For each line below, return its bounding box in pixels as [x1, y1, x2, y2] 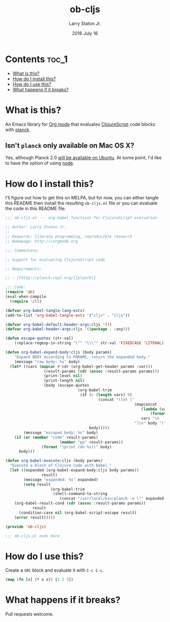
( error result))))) [14, 515, 56, 520]
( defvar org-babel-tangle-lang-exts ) [5, 308, 85, 313]
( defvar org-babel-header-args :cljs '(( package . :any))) [5, 327, 130, 332]
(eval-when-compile [5, 294, 47, 299]
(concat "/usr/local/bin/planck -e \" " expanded [59, 496, 164, 501]
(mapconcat [134, 402, 157, 407]
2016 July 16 [72, 30, 98, 36]
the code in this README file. [5, 205, 66, 212]
